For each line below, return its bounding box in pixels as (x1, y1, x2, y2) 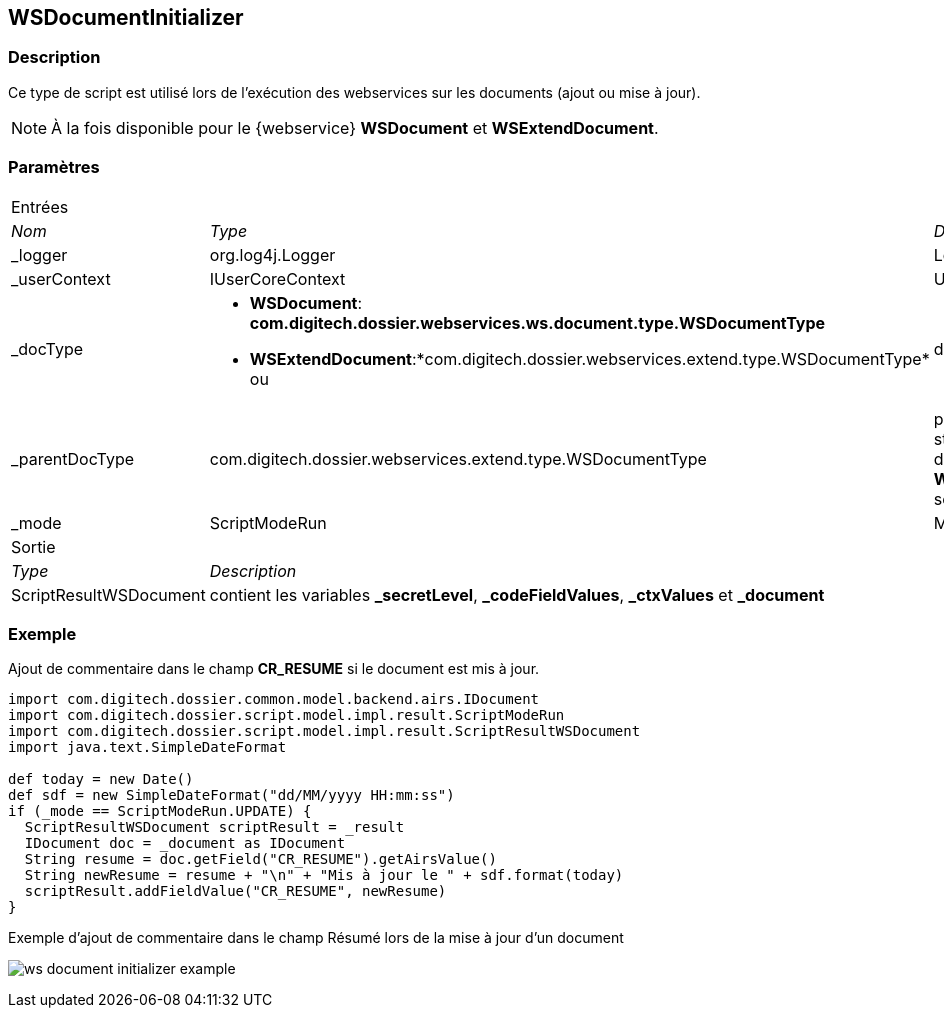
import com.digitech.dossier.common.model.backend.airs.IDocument (8, 691, 540, 708)
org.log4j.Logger (209, 244, 336, 265)
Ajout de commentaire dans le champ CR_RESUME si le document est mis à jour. (8, 660, 540, 678)
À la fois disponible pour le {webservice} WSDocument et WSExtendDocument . (51, 117, 659, 138)
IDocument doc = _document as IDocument (24, 835, 346, 852)
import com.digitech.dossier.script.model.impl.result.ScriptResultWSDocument (8, 723, 641, 740)
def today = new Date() (8, 771, 194, 788)
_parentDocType (11, 448, 135, 469)
